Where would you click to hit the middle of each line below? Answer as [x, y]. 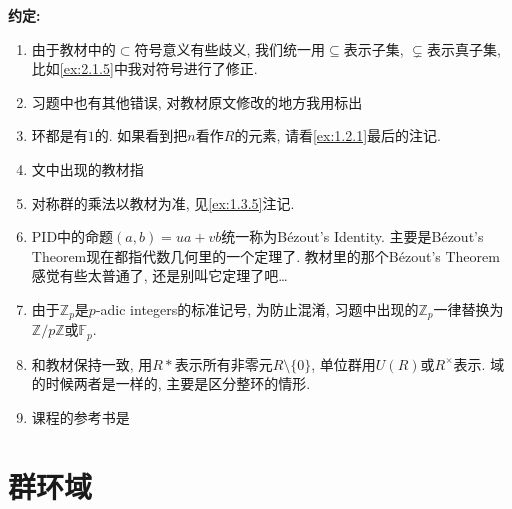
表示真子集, [463, 48]
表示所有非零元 [223, 363]
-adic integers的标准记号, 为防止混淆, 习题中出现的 [257, 308]
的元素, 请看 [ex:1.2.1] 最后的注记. [337, 135]
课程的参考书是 [80, 417]
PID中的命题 [72, 236]
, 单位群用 [343, 363]
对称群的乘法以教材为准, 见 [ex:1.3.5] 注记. [163, 202]
